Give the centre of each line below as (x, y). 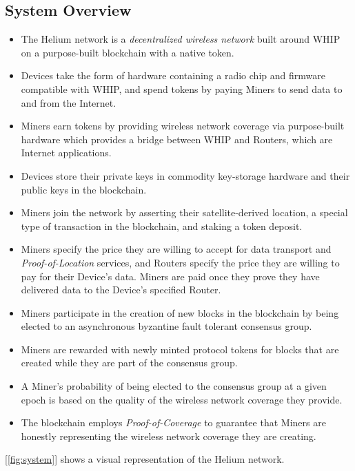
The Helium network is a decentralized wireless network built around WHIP (181, 39)
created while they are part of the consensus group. (129, 363)
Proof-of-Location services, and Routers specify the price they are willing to (180, 262)
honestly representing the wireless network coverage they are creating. (169, 436)
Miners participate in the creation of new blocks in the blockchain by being (180, 312)
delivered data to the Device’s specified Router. (121, 290)
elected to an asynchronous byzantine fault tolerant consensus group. (166, 326)
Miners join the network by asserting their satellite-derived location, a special (184, 212)
